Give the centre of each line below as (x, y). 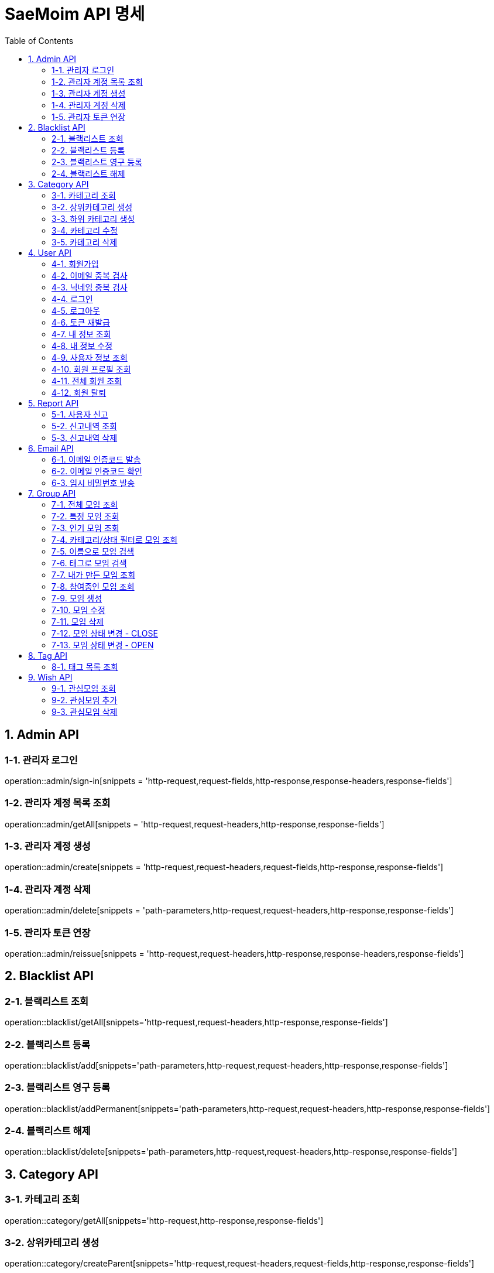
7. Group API (52, 493)
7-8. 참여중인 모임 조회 (93, 586)
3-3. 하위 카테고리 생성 (93, 218)
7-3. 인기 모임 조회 (85, 528)
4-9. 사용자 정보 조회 (90, 357)
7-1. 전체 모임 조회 (85, 504)
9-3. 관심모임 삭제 (85, 711)
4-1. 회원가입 (75, 264)
